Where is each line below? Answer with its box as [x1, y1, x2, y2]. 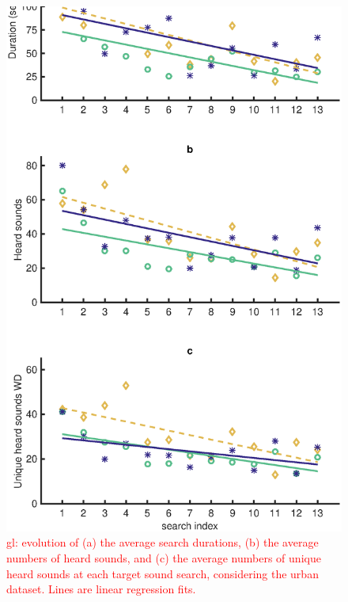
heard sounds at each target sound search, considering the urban [6, 565, 319, 581]
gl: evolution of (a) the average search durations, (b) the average [6, 534, 319, 551]
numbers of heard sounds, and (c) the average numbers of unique [6, 550, 321, 566]
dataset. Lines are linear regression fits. [6, 581, 196, 597]
